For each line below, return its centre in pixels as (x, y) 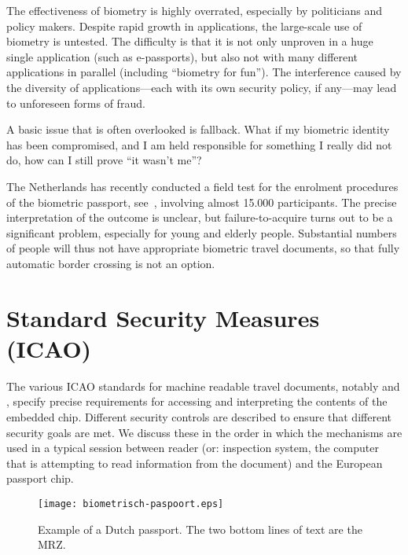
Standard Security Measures (163, 317)
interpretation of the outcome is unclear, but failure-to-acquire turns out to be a (200, 217)
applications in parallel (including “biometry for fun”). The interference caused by (204, 72)
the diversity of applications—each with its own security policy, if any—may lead (202, 87)
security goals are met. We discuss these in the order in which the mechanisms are (204, 432)
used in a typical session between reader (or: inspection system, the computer (193, 448)
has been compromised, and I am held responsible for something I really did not (199, 144)
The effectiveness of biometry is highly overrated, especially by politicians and (195, 10)
